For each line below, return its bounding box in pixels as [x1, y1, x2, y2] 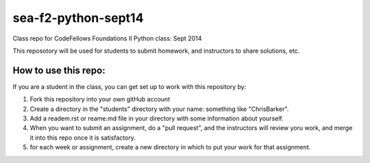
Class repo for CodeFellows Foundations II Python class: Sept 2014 [12, 34, 202, 42]
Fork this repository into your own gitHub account [29, 95, 171, 103]
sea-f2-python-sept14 [12, 10, 144, 25]
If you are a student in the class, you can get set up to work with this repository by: [12, 82, 247, 90]
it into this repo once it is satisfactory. [29, 134, 136, 142]
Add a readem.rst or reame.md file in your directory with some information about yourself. [29, 114, 284, 123]
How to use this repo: [12, 64, 106, 76]
